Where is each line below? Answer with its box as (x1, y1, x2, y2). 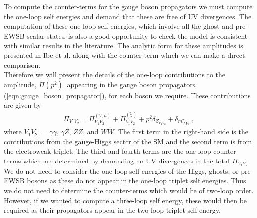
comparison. (4, 59, 41, 70)
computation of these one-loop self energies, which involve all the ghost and (4, 21, 233, 31)
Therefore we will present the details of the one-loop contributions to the (4, 69, 226, 80)
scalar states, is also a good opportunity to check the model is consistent (27, 30, 248, 41)
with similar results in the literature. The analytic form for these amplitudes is (4, 40, 243, 51)
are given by (4, 100, 41, 110)
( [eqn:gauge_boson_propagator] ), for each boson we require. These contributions (4, 90, 251, 100)
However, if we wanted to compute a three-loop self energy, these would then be (4, 195, 247, 205)
